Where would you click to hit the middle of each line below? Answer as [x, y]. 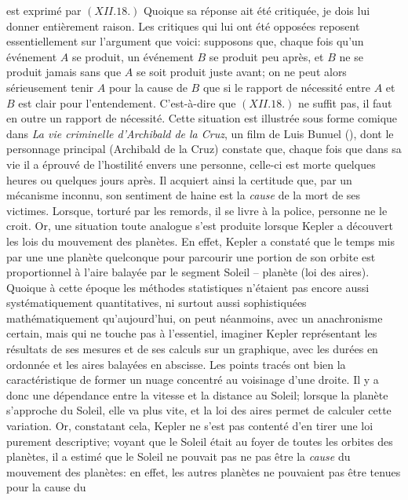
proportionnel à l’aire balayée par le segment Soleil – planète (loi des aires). [188, 272]
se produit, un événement [133, 56]
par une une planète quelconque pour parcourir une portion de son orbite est [191, 256]
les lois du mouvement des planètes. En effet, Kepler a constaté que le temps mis [200, 241]
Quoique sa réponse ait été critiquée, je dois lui [257, 10]
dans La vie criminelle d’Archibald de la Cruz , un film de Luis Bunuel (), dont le [200, 133]
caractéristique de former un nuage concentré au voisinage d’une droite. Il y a [193, 380]
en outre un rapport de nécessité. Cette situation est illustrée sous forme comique [202, 118]
